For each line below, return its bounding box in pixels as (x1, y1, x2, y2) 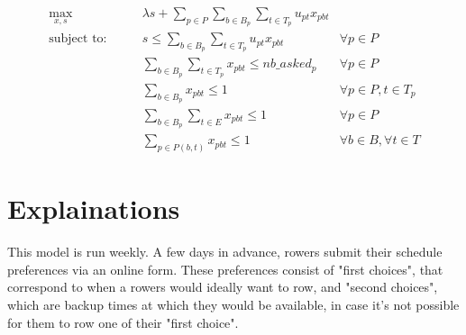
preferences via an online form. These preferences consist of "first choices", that (7, 259, 443, 278)
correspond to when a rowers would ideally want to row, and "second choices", (7, 277, 438, 296)
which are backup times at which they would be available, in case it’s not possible (7, 294, 460, 313)
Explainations (7, 190, 180, 227)
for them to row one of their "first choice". (7, 312, 239, 331)
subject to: (49, 32, 107, 46)
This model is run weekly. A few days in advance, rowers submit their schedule (7, 242, 443, 261)
